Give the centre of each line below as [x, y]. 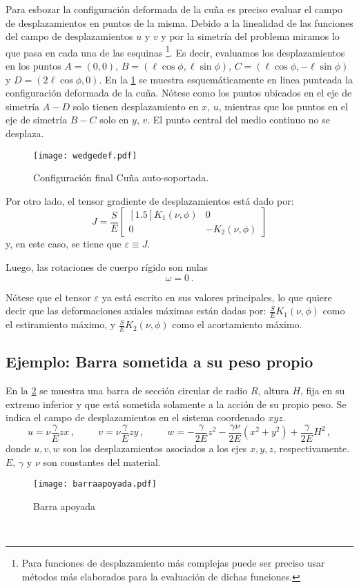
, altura [273, 391]
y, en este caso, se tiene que [64, 244]
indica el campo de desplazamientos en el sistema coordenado [135, 417]
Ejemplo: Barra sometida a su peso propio [159, 362]
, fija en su [323, 391]
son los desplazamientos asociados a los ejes [155, 448]
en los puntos [33, 66]
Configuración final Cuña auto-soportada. [121, 178]
